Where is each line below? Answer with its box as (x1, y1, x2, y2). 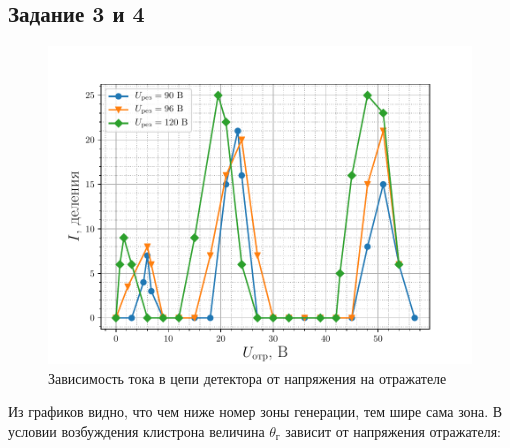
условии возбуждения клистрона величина (8, 420, 265, 441)
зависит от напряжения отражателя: (285, 420, 501, 441)
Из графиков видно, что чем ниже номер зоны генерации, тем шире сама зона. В (8, 401, 503, 422)
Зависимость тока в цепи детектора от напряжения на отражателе (48, 367, 447, 388)
